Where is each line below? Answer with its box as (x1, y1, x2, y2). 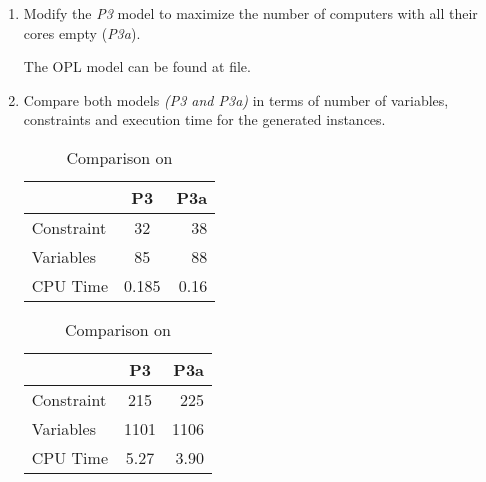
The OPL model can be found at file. (23, 56, 251, 77)
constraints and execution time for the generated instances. (23, 109, 386, 130)
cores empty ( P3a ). (23, 22, 141, 43)
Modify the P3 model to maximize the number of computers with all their (23, 3, 478, 23)
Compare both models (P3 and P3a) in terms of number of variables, (23, 89, 449, 110)
